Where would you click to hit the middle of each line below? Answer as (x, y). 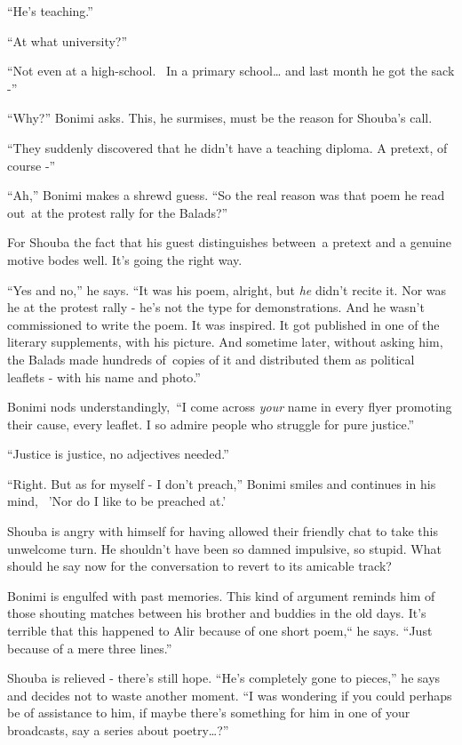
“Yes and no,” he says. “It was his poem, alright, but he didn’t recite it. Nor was (227, 289)
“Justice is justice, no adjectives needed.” (118, 454)
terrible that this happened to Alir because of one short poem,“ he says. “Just (220, 631)
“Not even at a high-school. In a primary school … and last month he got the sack (231, 71)
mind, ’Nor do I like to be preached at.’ (117, 501)
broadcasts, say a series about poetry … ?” (118, 730)
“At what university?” (68, 40)
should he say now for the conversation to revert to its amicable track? (199, 566)
